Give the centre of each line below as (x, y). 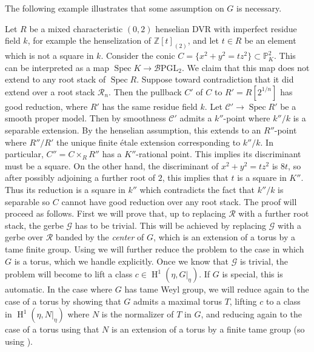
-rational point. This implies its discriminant (219, 154)
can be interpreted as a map (57, 67)
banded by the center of (100, 237)
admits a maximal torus (177, 301)
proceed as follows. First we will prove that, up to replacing (115, 213)
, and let (203, 40)
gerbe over (24, 237)
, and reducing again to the (251, 314)
